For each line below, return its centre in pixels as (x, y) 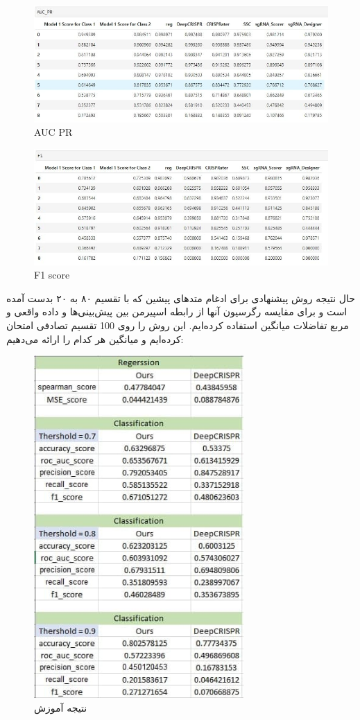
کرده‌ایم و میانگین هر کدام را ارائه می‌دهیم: (95, 339)
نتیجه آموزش (61, 707)
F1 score (52, 275)
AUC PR (53, 132)
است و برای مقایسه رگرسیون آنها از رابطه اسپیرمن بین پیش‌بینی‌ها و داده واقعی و (177, 311)
